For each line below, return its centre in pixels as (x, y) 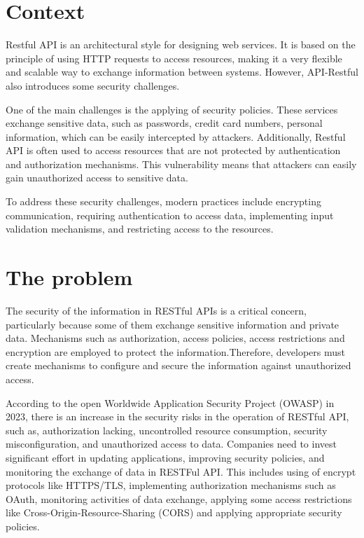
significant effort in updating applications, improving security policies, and (165, 457)
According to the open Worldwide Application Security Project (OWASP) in (170, 402)
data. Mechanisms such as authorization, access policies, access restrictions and (175, 338)
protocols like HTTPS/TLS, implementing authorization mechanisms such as (171, 485)
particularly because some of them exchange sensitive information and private (173, 324)
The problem (69, 277)
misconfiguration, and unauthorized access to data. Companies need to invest (171, 444)
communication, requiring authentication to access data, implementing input (170, 215)
